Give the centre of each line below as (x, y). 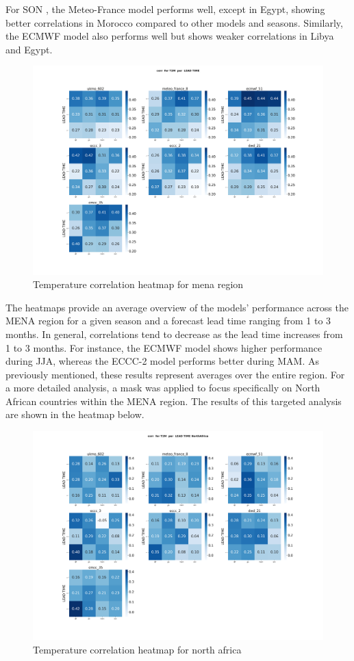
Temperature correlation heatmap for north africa (137, 649)
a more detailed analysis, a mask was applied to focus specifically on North (163, 388)
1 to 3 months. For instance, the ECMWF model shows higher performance (164, 347)
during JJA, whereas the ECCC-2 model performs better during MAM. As (163, 361)
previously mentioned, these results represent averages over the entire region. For (175, 374)
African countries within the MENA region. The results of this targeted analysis (174, 401)
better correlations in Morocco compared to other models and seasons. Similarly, (174, 22)
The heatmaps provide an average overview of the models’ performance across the (177, 307)
